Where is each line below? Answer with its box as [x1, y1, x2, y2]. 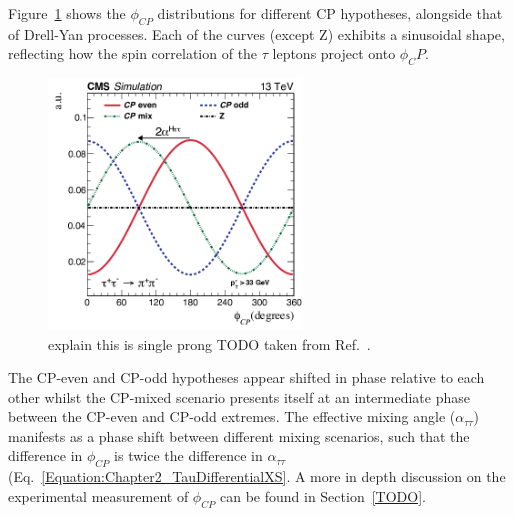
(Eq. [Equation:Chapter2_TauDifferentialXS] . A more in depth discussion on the [8, 466, 506, 487]
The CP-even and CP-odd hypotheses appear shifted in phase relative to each [8, 367, 485, 388]
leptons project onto [272, 43, 396, 64]
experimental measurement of [8, 485, 189, 506]
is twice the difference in [114, 445, 263, 466]
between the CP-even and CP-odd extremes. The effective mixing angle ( [8, 406, 456, 427]
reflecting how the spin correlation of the [8, 43, 258, 64]
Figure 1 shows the [8, 3, 126, 23]
